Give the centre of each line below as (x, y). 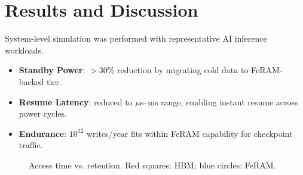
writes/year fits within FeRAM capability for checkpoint (189, 133)
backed (31, 81)
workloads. (24, 50)
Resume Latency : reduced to (76, 101)
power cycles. (43, 113)
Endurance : (43, 133)
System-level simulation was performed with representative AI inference (136, 38)
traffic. (31, 145)
